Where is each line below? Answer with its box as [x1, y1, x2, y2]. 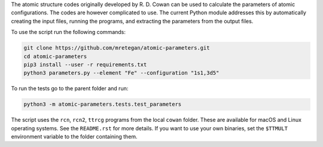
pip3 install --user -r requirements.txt [23, 61, 147, 68]
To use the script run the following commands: [11, 29, 126, 36]
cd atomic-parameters [23, 53, 87, 60]
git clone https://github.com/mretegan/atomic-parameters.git [23, 45, 210, 51]
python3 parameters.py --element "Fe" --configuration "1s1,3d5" [23, 69, 220, 76]
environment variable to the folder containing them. [11, 133, 138, 140]
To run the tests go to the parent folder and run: [11, 85, 129, 92]
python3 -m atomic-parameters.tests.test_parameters [23, 101, 182, 108]
